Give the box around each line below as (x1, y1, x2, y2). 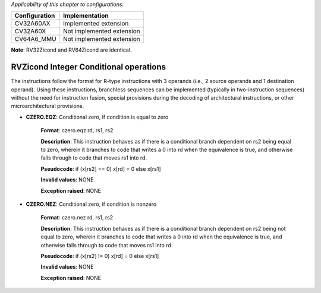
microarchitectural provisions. (11, 103, 84, 110)
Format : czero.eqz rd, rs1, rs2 (40, 127, 114, 134)
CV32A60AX (14, 20, 51, 28)
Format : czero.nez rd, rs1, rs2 (40, 214, 114, 221)
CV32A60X (14, 27, 46, 36)
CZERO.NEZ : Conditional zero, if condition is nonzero (26, 200, 157, 208)
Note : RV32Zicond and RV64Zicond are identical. (11, 46, 132, 53)
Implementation (62, 12, 109, 20)
